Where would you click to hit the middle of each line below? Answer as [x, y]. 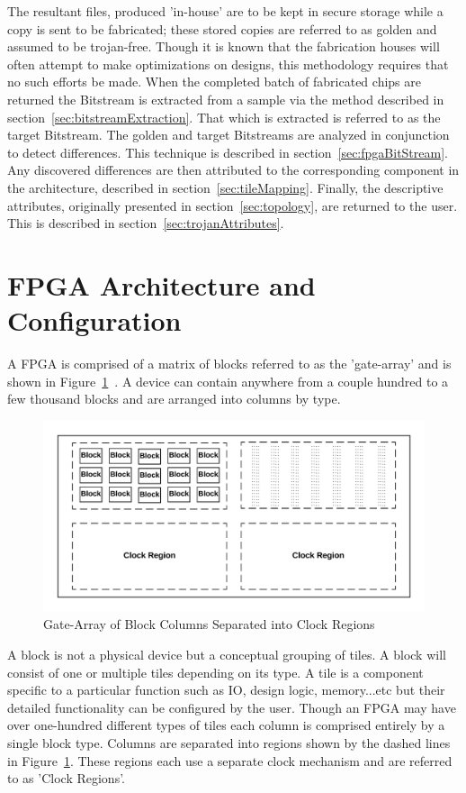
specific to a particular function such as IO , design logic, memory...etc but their [226, 690]
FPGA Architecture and [161, 284]
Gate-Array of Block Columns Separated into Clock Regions [209, 624]
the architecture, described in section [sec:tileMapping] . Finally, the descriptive [225, 187]
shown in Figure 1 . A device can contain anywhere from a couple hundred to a [228, 381]
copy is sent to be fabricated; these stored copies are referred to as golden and [222, 28]
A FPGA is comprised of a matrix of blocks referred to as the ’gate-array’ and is [229, 364]
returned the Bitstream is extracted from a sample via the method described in [226, 99]
